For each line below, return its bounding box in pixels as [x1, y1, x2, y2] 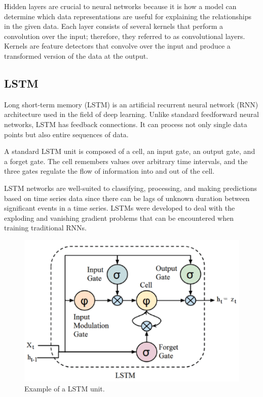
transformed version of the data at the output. [4, 50, 148, 61]
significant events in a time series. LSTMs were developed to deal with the [4, 203, 235, 213]
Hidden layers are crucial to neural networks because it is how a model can [4, 1, 237, 11]
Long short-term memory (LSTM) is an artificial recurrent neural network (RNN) [4, 99, 258, 109]
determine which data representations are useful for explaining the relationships [4, 11, 251, 21]
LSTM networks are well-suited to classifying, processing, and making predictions [4, 182, 257, 193]
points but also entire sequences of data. [4, 129, 129, 139]
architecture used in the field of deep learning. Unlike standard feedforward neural [4, 109, 259, 120]
